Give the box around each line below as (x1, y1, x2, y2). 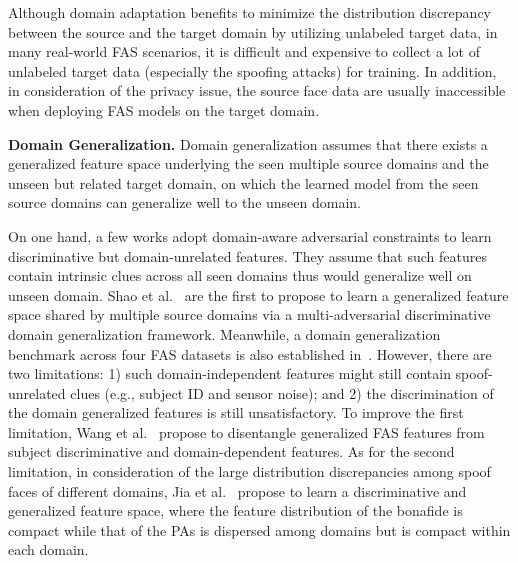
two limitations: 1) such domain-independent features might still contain (8, 363, 451, 384)
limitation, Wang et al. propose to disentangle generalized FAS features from (8, 421, 485, 442)
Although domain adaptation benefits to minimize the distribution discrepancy (8, 2, 491, 22)
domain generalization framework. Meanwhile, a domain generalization (8, 323, 441, 344)
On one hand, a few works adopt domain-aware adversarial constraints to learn (8, 225, 492, 246)
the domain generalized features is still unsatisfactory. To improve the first (8, 402, 464, 423)
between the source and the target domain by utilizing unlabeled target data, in (8, 21, 498, 42)
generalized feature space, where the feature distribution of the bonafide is (8, 500, 463, 521)
